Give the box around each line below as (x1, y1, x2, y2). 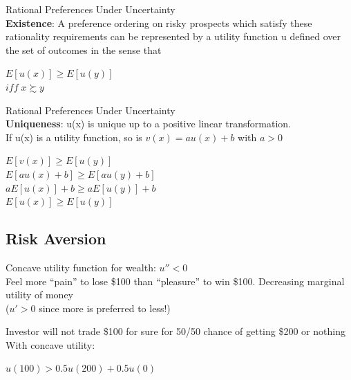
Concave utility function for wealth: (6, 260, 156, 274)
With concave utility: (6, 337, 95, 352)
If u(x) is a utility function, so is (6, 129, 142, 144)
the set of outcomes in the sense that (6, 42, 162, 57)
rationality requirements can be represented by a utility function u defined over (6, 29, 341, 44)
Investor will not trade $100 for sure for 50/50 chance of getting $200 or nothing (6, 324, 345, 338)
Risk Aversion (6, 228, 106, 249)
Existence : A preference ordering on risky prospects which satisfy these (6, 15, 312, 30)
